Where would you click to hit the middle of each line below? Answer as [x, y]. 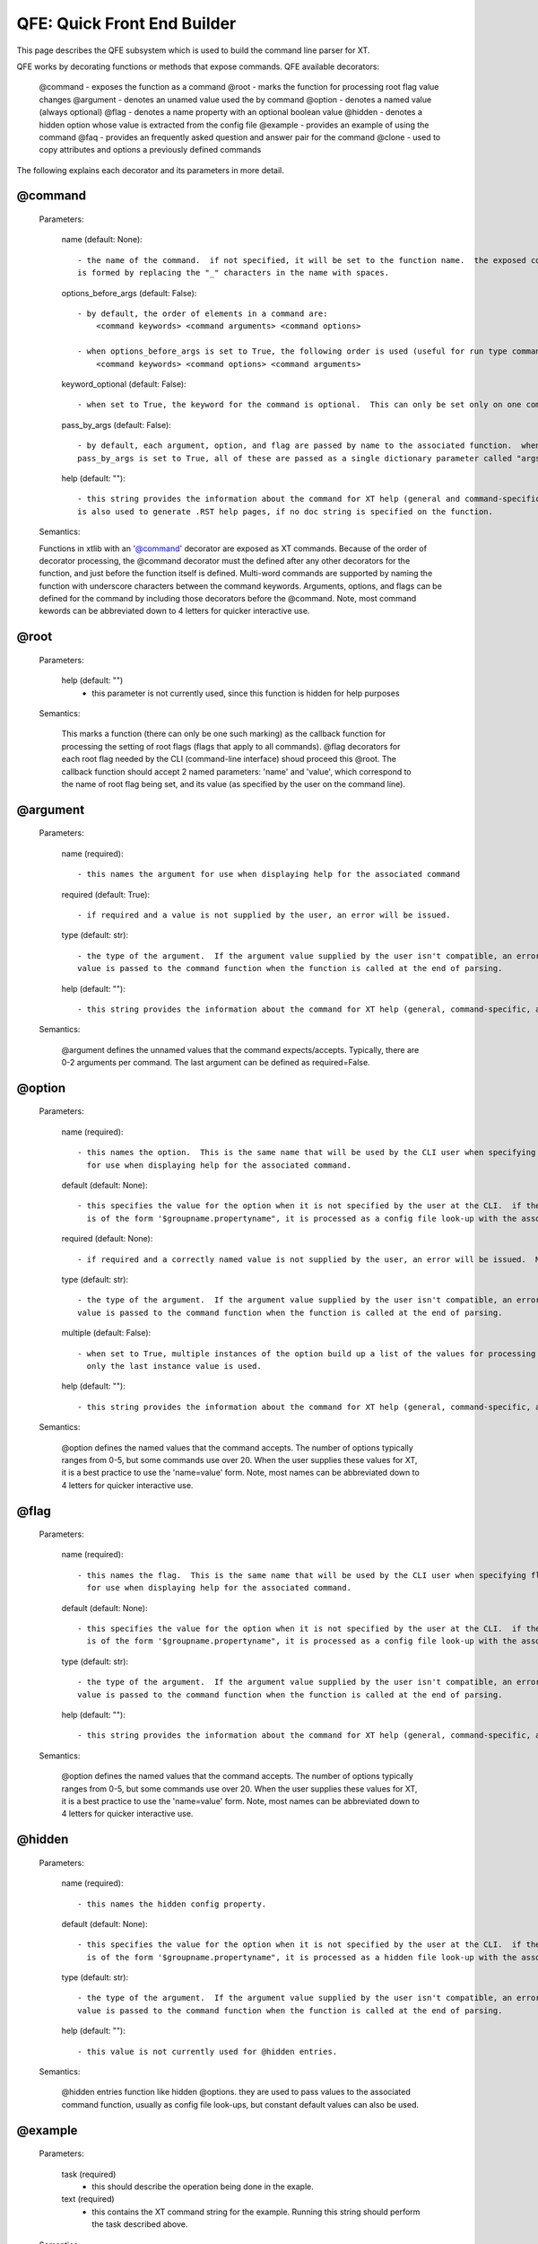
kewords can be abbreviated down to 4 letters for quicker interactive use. [174, 611]
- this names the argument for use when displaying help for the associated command [269, 874]
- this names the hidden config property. [172, 1904]
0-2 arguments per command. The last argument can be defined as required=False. [216, 1063]
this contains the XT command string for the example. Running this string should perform [256, 2212]
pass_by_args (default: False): [117, 425]
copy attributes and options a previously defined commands [150, 150]
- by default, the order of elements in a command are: [203, 314]
